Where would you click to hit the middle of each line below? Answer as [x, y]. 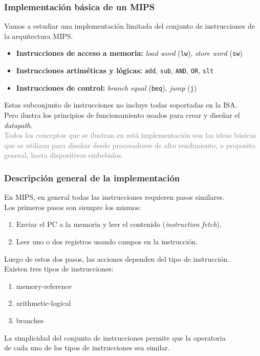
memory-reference [44, 286]
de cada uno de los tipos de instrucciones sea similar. [87, 348]
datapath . [18, 125]
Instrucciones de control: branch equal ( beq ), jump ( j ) [106, 87]
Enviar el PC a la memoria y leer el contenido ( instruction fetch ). [119, 224]
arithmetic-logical [44, 303]
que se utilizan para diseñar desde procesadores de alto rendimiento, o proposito [130, 145]
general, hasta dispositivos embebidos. [64, 155]
